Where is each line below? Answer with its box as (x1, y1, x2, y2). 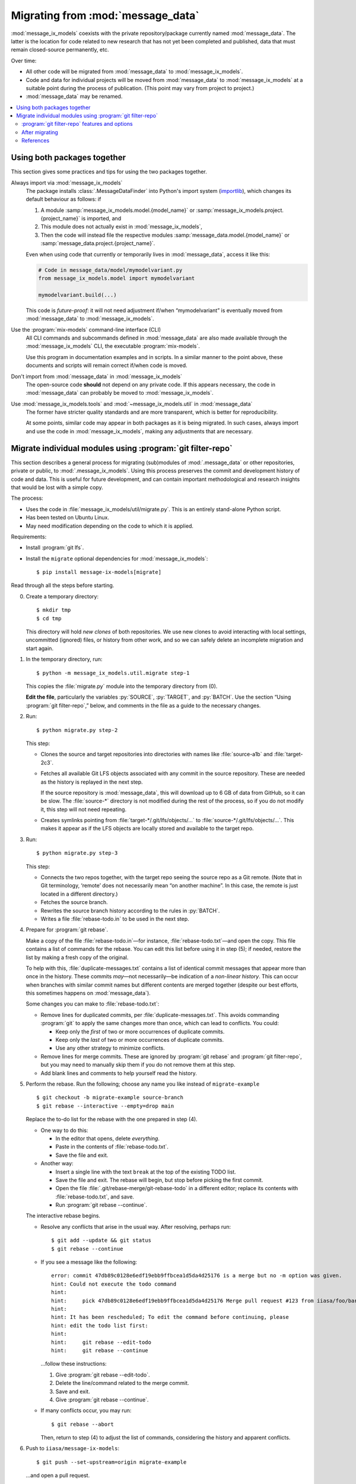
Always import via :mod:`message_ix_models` (11, 179, 123, 186)
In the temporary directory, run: (26, 656, 103, 663)
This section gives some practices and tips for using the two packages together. (11, 168, 207, 175)
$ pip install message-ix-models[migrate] (36, 569, 162, 576)
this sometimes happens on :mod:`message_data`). (26, 990, 151, 997)
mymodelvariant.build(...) (38, 291, 117, 298)
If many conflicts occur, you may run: (40, 1407, 132, 1414)
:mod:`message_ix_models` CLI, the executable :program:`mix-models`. (26, 343, 200, 350)
